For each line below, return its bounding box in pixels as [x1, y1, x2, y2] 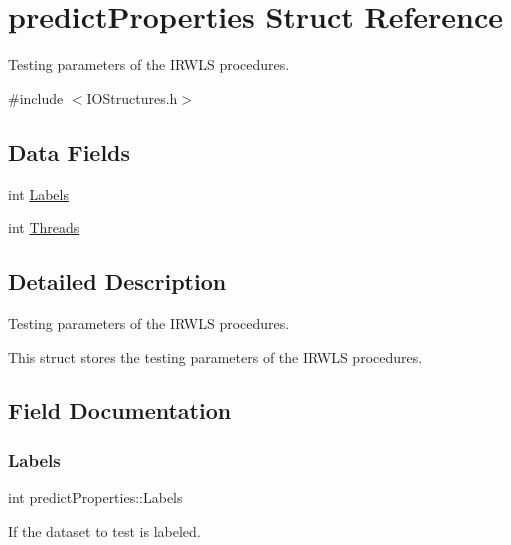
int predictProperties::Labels [8, 487, 183, 508]
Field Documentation [8, 395, 232, 426]
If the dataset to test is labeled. [8, 520, 201, 541]
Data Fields [8, 136, 131, 167]
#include [8, 87, 64, 108]
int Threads [8, 217, 80, 238]
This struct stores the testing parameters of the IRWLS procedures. [8, 346, 423, 367]
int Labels [8, 183, 69, 204]
